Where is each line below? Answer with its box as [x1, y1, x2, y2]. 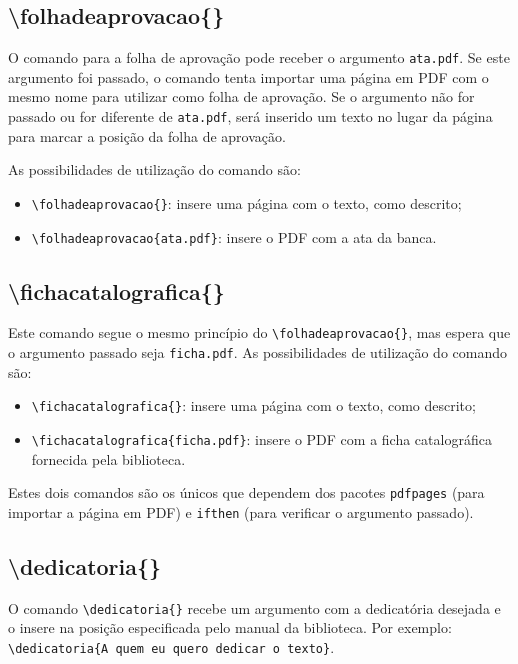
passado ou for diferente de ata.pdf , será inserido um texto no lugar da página [8, 106, 493, 127]
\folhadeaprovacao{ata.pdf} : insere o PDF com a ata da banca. [31, 226, 437, 247]
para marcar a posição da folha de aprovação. [8, 125, 286, 146]
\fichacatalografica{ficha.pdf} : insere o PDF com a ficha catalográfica [31, 428, 492, 449]
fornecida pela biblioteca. [31, 448, 186, 469]
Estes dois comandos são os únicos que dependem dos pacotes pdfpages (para [8, 482, 485, 503]
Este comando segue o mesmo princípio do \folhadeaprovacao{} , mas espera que [8, 322, 511, 343]
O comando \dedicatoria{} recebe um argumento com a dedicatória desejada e [8, 597, 501, 618]
